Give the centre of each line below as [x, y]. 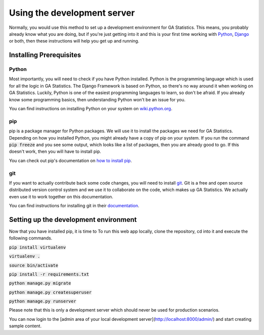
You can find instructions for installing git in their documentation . [74, 206]
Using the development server [72, 13]
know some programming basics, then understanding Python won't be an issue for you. [97, 99]
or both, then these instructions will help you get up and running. [74, 41]
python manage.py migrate [40, 283]
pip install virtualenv [37, 247]
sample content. [25, 326]
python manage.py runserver [43, 301]
